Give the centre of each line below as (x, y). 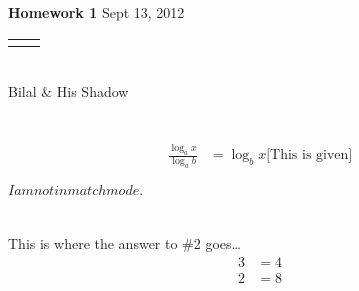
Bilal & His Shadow (68, 91)
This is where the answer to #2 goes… (124, 243)
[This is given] (309, 155)
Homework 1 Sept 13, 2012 (96, 12)
